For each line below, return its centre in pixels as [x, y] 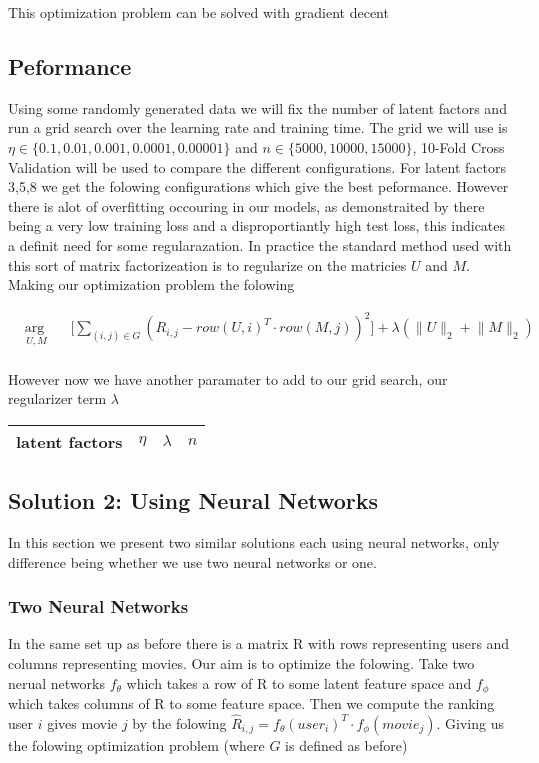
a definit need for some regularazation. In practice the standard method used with [260, 244]
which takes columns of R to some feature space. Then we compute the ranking [251, 702]
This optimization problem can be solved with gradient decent [198, 12]
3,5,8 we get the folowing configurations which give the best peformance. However [258, 186]
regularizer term [57, 398]
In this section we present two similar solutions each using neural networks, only [254, 541]
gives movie [82, 722]
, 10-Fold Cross [458, 146]
